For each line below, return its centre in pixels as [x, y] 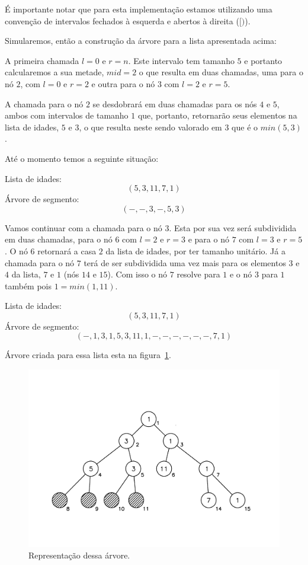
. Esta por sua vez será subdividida [233, 227]
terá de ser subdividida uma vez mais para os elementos [185, 262]
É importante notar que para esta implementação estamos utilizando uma [139, 9]
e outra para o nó [123, 83]
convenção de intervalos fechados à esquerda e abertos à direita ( [122, 20]
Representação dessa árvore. [79, 555]
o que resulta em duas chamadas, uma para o [221, 72]
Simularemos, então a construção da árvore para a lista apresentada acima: [141, 41]
